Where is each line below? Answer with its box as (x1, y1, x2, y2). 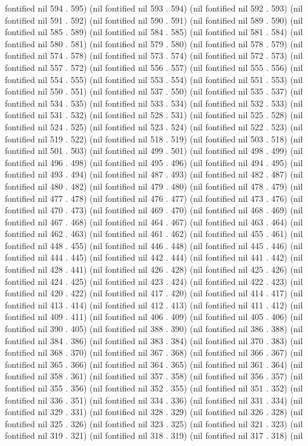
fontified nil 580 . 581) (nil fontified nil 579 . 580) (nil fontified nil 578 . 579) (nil (5, 37, 303, 50)
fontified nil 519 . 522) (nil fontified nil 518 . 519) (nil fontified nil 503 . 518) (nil (5, 132, 303, 145)
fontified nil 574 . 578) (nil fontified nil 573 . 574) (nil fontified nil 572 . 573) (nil (5, 49, 303, 62)
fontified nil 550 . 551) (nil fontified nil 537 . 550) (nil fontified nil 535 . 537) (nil (5, 85, 303, 98)
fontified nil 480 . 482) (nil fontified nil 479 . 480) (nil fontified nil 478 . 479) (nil (5, 179, 303, 192)
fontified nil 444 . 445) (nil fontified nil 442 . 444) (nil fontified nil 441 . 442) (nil (5, 251, 303, 264)
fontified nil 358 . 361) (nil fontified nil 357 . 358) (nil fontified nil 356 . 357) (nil (5, 370, 303, 382)
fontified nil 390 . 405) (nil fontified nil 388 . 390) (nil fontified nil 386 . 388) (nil (5, 322, 303, 335)
